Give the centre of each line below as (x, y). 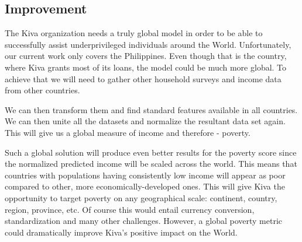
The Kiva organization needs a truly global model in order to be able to (134, 33)
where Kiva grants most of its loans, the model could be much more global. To (146, 67)
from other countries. (42, 90)
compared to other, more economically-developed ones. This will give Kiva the (145, 186)
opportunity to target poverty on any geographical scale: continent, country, (141, 197)
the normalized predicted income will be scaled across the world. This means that (151, 164)
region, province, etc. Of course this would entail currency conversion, (130, 209)
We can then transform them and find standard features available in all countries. (151, 109)
